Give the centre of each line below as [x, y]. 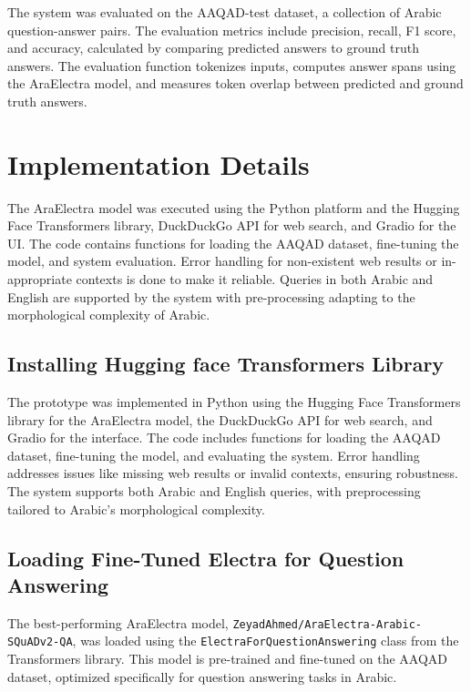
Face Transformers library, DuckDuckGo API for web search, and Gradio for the [232, 225]
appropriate [40, 279]
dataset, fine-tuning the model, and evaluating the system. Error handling [214, 455]
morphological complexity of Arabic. [109, 315]
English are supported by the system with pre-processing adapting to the [211, 296]
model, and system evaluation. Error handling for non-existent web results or [222, 261]
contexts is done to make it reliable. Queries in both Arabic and [255, 279]
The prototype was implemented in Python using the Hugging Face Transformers [234, 402]
